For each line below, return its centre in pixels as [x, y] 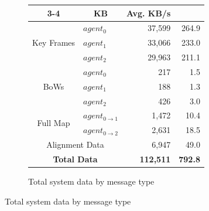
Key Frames [54, 42]
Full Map [54, 122]
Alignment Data [75, 144]
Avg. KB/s [149, 13]
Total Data [75, 159]
